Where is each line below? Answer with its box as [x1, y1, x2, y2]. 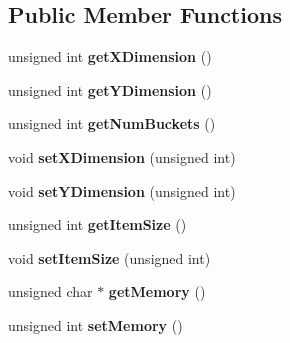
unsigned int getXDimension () [8, 46, 212, 67]
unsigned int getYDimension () [8, 79, 212, 100]
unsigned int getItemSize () [8, 214, 187, 235]
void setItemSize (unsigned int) [8, 247, 211, 268]
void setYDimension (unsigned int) [8, 180, 236, 201]
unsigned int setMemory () [8, 314, 183, 335]
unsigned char [8, 281, 93, 302]
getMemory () [108, 281, 206, 302]
